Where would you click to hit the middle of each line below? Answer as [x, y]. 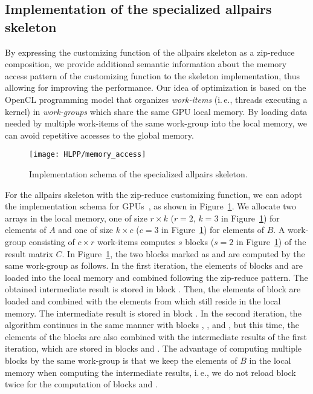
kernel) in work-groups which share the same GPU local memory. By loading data [156, 111]
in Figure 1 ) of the [271, 241]
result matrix [29, 253]
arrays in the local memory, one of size [76, 218]
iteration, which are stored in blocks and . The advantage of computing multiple [153, 348]
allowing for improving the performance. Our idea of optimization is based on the [156, 87]
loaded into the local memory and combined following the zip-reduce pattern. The [156, 277]
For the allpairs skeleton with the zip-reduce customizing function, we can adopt [154, 194]
